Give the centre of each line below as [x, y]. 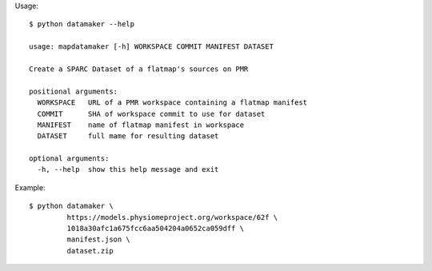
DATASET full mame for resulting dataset [128, 136]
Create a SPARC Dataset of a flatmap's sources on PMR [139, 69]
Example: [30, 187]
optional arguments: [69, 159]
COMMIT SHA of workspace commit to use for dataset [151, 114]
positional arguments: [74, 91]
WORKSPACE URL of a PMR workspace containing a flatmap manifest [172, 103]
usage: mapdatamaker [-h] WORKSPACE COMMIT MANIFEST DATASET [151, 47]
